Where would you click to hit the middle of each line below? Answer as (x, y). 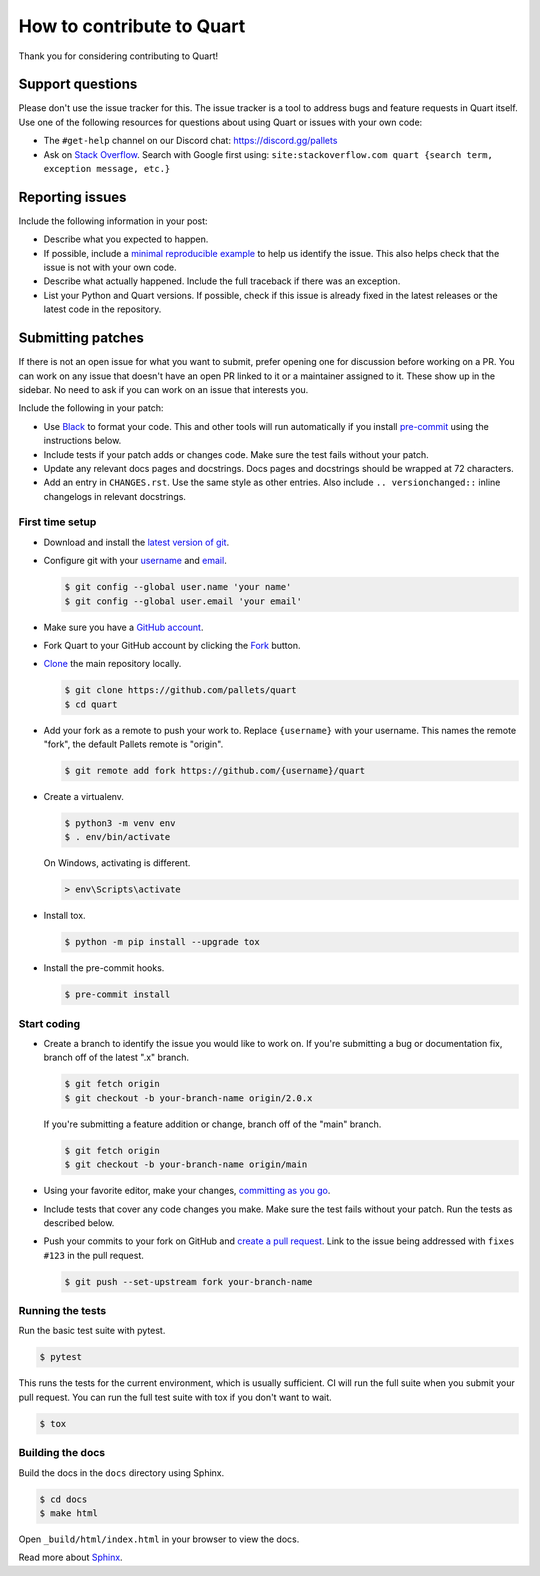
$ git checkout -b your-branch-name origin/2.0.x (188, 1098)
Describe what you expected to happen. (126, 239)
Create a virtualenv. (84, 797)
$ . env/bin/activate (117, 837)
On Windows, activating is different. (117, 863)
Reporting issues (72, 196)
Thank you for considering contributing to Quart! (118, 56)
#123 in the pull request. (93, 1255)
